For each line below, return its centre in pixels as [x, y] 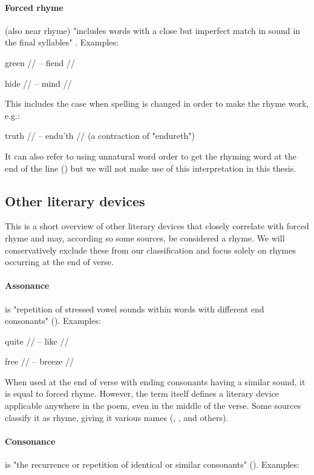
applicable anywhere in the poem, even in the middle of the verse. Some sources [153, 406]
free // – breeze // [39, 361]
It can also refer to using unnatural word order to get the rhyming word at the [151, 156]
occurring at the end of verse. [59, 262]
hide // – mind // [38, 83]
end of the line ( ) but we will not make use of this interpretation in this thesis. [151, 168]
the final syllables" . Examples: [62, 42]
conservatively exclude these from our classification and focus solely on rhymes [150, 250]
